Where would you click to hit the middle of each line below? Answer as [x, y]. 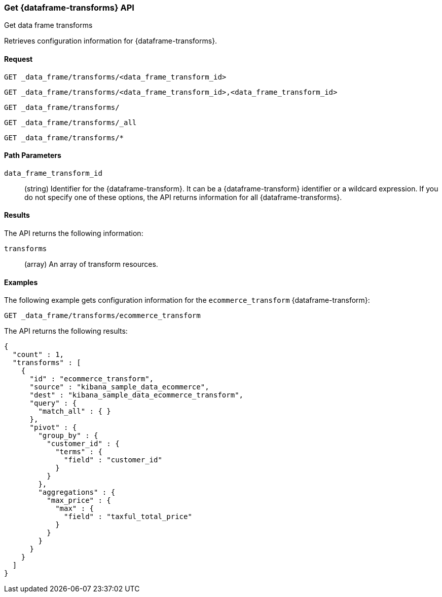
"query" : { [53, 403]
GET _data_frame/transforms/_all [70, 122]
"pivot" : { [53, 428]
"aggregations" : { [77, 492]
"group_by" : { [68, 436]
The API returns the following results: [66, 331]
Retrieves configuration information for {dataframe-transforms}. [111, 41]
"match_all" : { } [75, 411]
